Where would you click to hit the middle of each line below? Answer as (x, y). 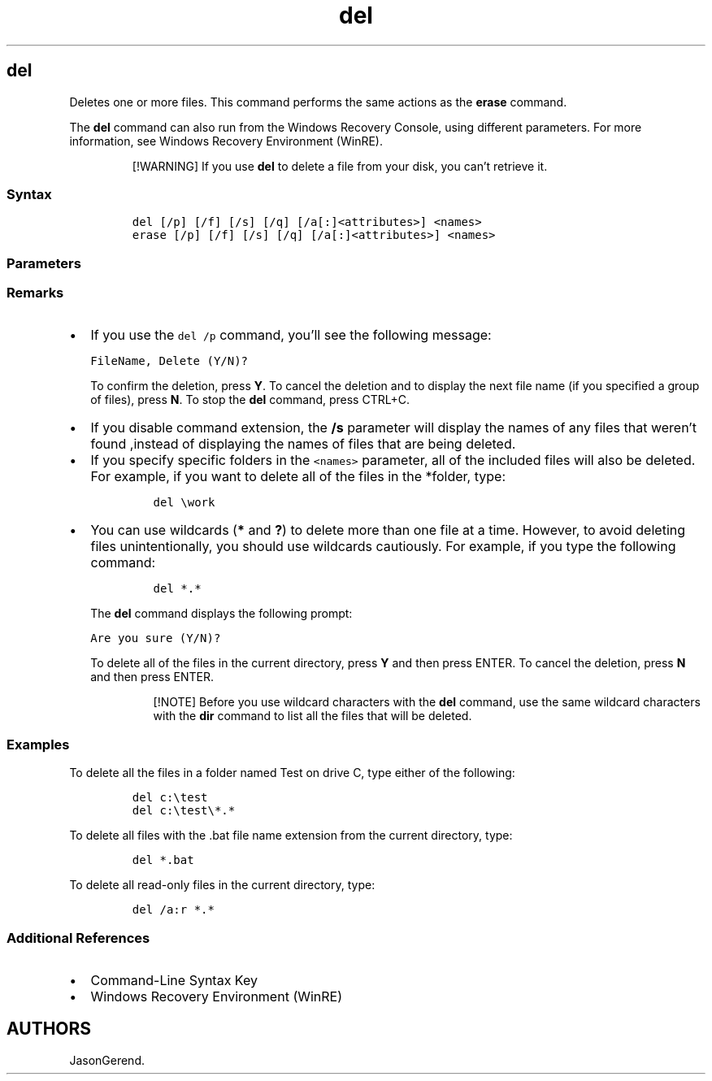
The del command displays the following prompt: (221, 614)
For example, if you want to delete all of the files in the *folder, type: (298, 477)
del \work (184, 503)
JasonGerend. (107, 1060)
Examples (38, 744)
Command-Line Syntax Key (174, 980)
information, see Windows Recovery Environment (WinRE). (226, 141)
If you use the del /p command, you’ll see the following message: (291, 335)
